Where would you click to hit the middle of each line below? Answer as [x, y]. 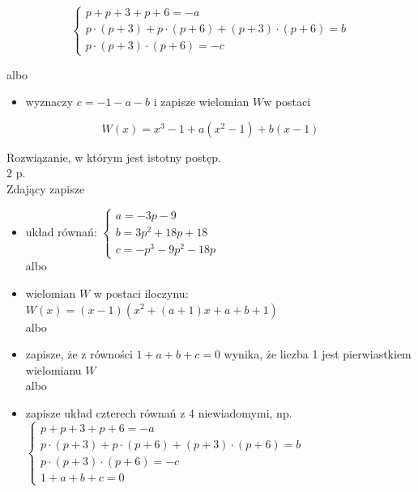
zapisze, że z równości [79, 354]
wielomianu [53, 369]
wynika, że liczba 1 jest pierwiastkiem [318, 354]
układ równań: [61, 231]
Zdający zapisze [46, 188]
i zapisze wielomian [201, 102]
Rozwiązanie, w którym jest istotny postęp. [114, 157]
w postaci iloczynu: [141, 293]
